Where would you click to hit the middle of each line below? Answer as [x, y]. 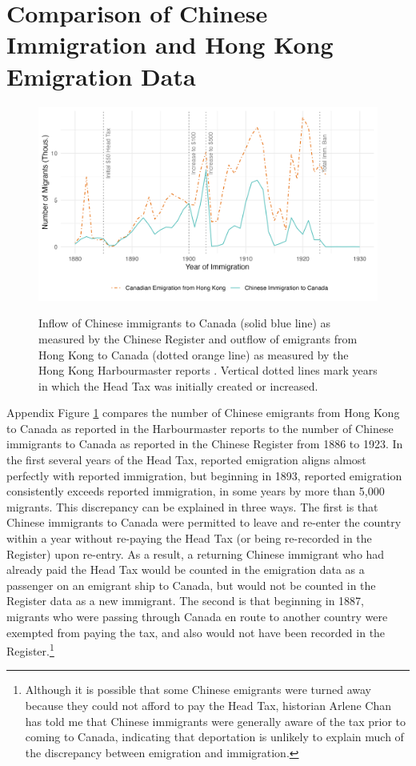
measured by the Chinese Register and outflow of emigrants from [198, 338]
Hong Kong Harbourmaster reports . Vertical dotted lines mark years [208, 370]
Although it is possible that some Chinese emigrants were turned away [198, 690]
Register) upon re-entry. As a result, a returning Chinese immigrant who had [196, 553]
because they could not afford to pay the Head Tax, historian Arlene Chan [208, 706]
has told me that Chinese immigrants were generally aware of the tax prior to [216, 721]
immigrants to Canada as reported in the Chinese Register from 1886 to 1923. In [205, 444]
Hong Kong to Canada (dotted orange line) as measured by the [194, 354]
